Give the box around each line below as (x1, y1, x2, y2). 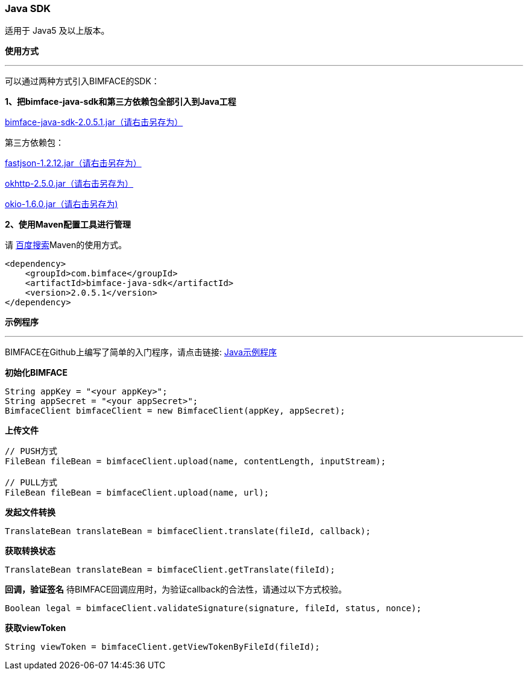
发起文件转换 (5, 507, 55, 518)
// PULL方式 (5, 477, 58, 488)
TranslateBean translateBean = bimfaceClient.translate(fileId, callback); (5, 526, 371, 537)
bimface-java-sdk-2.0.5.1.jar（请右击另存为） (5, 117, 183, 128)
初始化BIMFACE (5, 367, 68, 378)
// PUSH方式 (5, 446, 58, 456)
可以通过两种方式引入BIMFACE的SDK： (5, 76, 160, 87)
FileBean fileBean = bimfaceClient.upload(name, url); (5, 488, 269, 498)
